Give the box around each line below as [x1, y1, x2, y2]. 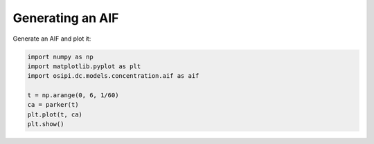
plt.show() [27, 121, 64, 128]
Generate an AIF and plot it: [12, 34, 91, 43]
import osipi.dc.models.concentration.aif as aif [27, 72, 199, 80]
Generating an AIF [12, 10, 119, 25]
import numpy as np [27, 52, 93, 61]
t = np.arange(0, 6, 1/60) [27, 92, 119, 99]
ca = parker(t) [27, 101, 79, 109]
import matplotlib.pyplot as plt [27, 62, 141, 70]
